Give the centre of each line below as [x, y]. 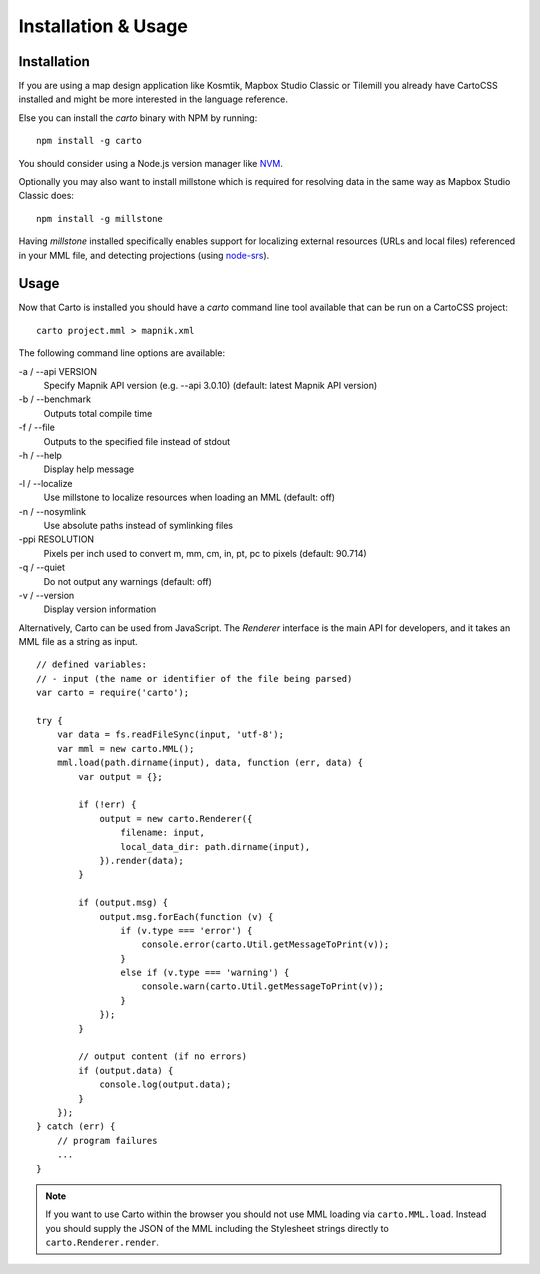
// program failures [107, 1140]
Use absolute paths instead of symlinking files [138, 525]
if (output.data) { [126, 1070]
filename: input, [162, 833]
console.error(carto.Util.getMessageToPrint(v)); [265, 944]
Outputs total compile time [98, 413]
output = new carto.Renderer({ [176, 818]
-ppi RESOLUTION [56, 539]
